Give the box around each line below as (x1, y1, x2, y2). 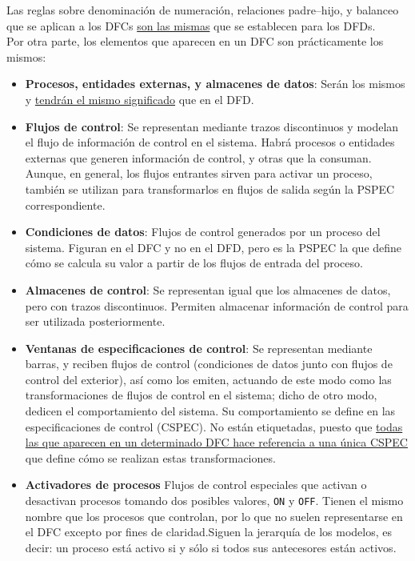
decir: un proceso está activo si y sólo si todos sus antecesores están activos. (25, 539, 397, 555)
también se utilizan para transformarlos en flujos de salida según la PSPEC (25, 180, 395, 197)
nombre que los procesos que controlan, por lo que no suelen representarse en (25, 507, 403, 524)
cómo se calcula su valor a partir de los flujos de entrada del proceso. (25, 254, 363, 271)
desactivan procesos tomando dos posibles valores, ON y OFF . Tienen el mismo (25, 492, 404, 509)
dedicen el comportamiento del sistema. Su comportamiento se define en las (25, 403, 396, 419)
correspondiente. (25, 196, 106, 213)
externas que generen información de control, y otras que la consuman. (25, 149, 372, 166)
